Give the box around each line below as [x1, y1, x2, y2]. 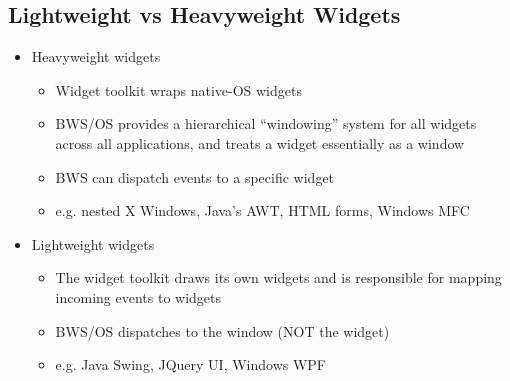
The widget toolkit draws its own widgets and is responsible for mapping [55, 267, 502, 288]
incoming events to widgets [55, 286, 222, 307]
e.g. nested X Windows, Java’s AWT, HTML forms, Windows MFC [55, 200, 470, 221]
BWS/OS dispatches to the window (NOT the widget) [55, 320, 390, 341]
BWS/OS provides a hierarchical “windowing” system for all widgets [55, 113, 477, 134]
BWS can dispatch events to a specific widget [55, 166, 335, 187]
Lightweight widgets [31, 233, 155, 254]
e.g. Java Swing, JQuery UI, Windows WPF [55, 354, 327, 375]
